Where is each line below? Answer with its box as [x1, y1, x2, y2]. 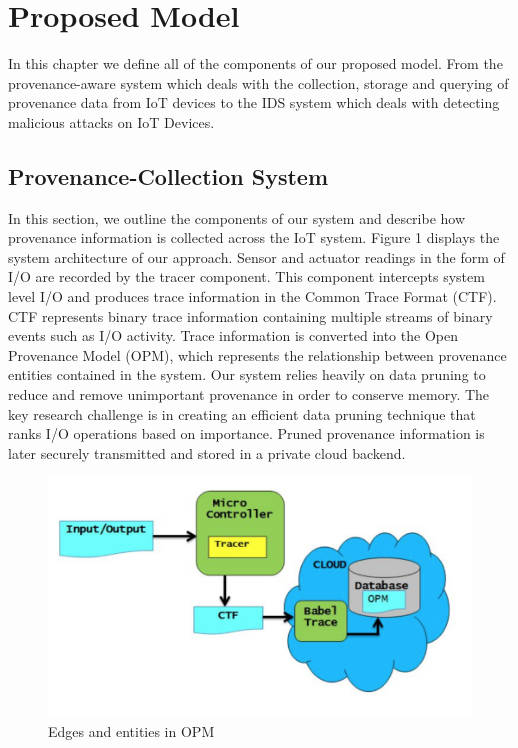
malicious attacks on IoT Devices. [8, 111, 215, 132]
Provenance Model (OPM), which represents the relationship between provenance [8, 344, 507, 365]
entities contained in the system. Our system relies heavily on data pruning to [8, 364, 486, 385]
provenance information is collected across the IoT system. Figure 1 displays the [8, 227, 500, 248]
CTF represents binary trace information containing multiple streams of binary [8, 305, 493, 326]
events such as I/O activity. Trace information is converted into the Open [8, 325, 458, 346]
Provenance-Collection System [8, 160, 329, 191]
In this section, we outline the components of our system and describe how [8, 207, 466, 228]
